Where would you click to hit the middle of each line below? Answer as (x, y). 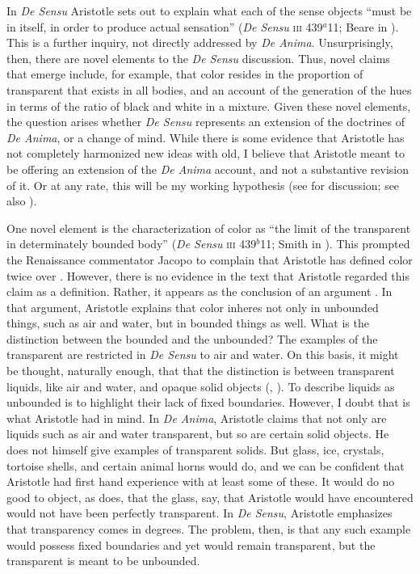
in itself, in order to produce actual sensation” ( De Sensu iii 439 (165, 26)
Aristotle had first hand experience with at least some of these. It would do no (201, 481)
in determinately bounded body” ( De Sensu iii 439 (132, 244)
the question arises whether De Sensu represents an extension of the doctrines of (206, 122)
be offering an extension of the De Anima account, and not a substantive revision (208, 169)
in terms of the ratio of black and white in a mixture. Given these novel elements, (209, 106)
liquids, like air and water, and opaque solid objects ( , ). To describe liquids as (201, 386)
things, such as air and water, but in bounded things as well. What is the (188, 323)
